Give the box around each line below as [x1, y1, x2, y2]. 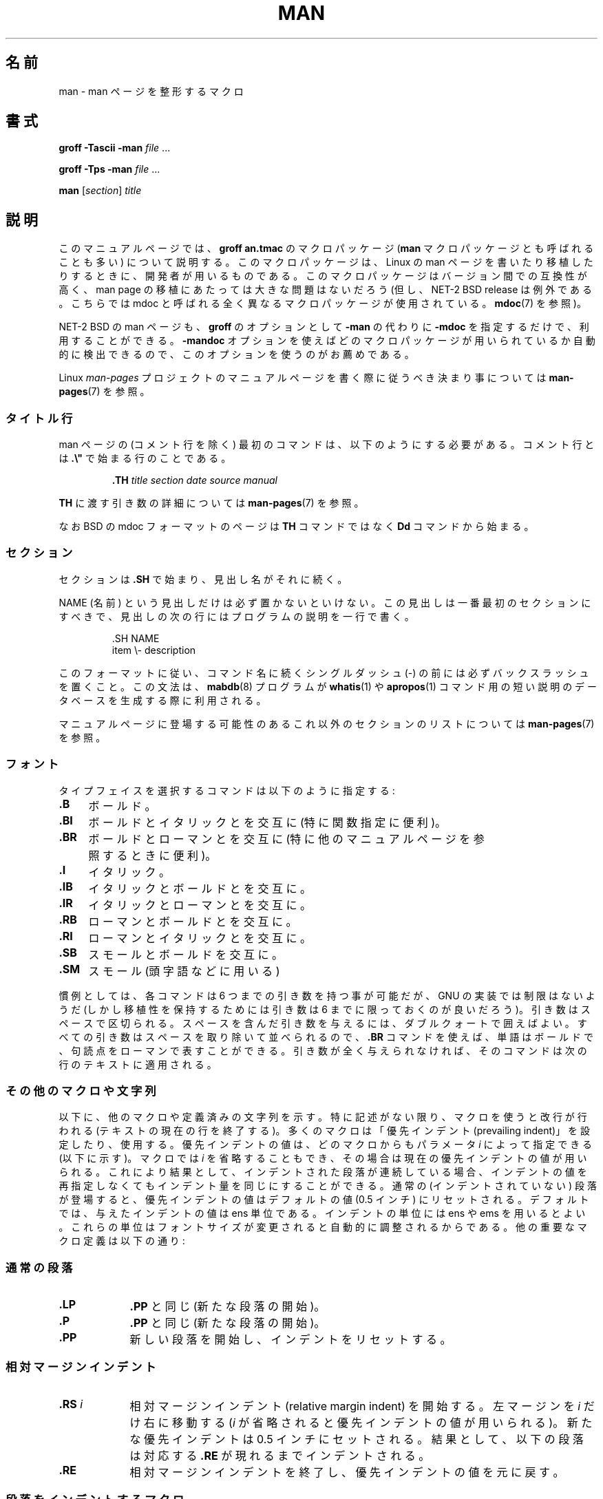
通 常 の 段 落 [6, 1260, 73, 1275]
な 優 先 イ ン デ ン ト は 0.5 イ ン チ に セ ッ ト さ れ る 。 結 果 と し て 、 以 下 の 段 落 [129, 1432, 584, 1446]
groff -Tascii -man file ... [59, 142, 171, 154]
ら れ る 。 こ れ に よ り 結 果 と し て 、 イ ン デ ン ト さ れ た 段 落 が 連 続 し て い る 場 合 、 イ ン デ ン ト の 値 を [59, 1166, 587, 1178]
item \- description [112, 644, 196, 656]
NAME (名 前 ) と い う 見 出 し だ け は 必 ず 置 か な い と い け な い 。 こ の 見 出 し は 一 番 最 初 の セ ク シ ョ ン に [59, 596, 591, 608]
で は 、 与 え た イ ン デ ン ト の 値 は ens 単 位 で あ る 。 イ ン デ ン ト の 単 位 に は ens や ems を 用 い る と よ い [59, 1207, 586, 1220]
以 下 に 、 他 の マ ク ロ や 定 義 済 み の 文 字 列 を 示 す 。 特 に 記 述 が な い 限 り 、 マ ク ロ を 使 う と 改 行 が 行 [59, 1111, 587, 1123]
